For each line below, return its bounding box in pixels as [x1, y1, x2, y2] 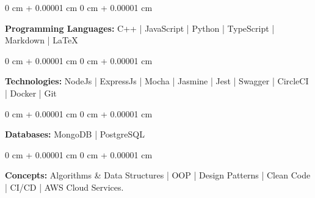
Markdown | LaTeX [5, 34, 78, 46]
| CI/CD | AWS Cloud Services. [5, 180, 124, 193]
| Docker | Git [5, 86, 57, 99]
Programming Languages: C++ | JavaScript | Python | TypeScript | [5, 21, 275, 34]
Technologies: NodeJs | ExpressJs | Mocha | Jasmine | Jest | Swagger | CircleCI [5, 75, 309, 87]
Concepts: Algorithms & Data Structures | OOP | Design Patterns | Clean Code [5, 169, 311, 182]
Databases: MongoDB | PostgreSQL [5, 128, 145, 141]
